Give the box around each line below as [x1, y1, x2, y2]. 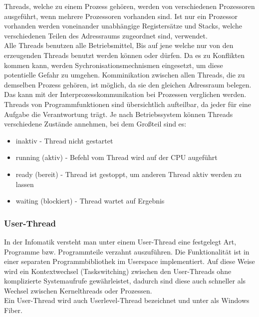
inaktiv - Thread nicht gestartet [15, 135, 113, 145]
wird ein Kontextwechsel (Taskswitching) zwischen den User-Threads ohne [4, 265, 232, 276]
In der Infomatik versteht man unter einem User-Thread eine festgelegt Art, [4, 236, 237, 246]
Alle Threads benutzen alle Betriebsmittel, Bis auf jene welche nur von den [4, 40, 234, 50]
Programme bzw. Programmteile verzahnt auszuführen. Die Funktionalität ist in [4, 246, 250, 256]
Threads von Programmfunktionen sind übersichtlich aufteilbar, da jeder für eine [4, 98, 252, 109]
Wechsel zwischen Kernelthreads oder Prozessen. [4, 285, 152, 295]
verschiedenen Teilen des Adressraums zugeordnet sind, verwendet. [4, 30, 208, 40]
